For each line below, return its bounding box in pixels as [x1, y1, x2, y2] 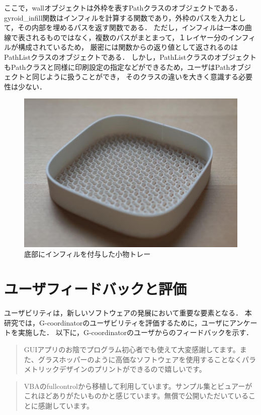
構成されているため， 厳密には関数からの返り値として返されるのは [18, 42, 238, 52]
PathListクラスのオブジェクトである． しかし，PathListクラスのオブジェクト [4, 51, 256, 62]
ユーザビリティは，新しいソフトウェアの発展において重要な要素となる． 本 [4, 307, 252, 318]
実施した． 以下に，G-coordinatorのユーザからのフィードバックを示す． [18, 327, 253, 338]
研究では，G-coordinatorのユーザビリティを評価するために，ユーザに [4, 317, 230, 328]
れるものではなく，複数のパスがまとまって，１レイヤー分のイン [32, 32, 242, 42]
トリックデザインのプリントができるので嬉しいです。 [31, 364, 206, 374]
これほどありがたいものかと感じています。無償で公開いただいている [24, 390, 248, 401]
